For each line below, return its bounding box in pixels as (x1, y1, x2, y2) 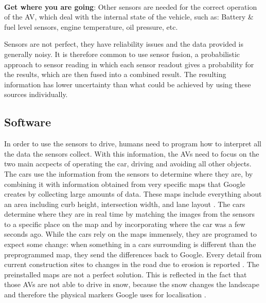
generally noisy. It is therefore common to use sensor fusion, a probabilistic (4, 48, 240, 59)
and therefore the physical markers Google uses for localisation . (4, 289, 206, 300)
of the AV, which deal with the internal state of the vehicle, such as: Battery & (4, 11, 254, 22)
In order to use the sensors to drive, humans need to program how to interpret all (4, 138, 262, 149)
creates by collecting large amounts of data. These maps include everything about (4, 188, 262, 199)
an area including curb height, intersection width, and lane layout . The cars (4, 198, 245, 209)
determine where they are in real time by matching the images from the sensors (4, 209, 255, 219)
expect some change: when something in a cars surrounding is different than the (4, 239, 256, 250)
